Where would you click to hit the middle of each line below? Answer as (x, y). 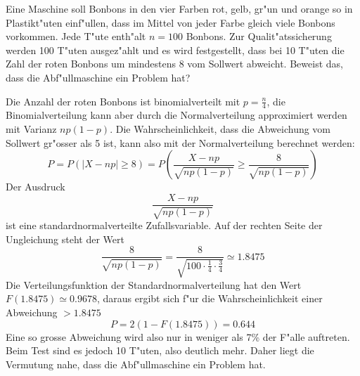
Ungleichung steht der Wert (65, 239)
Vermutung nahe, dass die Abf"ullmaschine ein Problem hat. (136, 364)
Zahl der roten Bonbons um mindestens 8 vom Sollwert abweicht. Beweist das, (174, 64)
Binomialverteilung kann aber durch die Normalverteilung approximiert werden (176, 115)
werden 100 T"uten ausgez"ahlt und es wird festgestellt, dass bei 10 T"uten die (175, 50)
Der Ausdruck (36, 187)
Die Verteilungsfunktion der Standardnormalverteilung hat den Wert (154, 284)
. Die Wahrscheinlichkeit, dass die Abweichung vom (220, 128)
